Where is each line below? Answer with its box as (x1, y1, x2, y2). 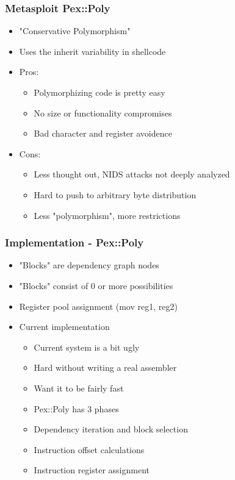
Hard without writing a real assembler (34, 361, 177, 374)
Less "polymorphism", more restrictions (34, 209, 181, 221)
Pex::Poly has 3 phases (34, 402, 119, 415)
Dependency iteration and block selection (34, 423, 188, 435)
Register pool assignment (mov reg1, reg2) (19, 299, 178, 312)
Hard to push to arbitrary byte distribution (34, 188, 197, 201)
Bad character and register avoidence (34, 127, 172, 140)
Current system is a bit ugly (34, 340, 140, 353)
